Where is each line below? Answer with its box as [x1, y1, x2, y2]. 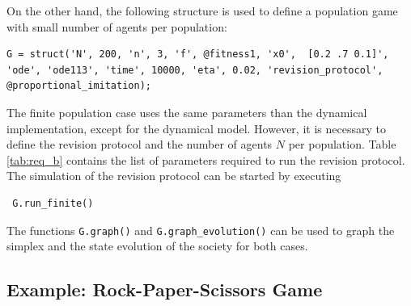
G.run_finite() [12, 197, 94, 209]
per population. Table [288, 136, 396, 153]
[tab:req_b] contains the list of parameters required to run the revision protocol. [6, 151, 405, 168]
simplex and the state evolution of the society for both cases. [6, 237, 308, 254]
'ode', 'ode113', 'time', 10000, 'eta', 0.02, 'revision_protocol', [6, 64, 383, 76]
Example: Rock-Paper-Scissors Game [6, 277, 323, 302]
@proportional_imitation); [6, 80, 151, 92]
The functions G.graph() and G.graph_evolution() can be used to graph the [6, 221, 395, 238]
